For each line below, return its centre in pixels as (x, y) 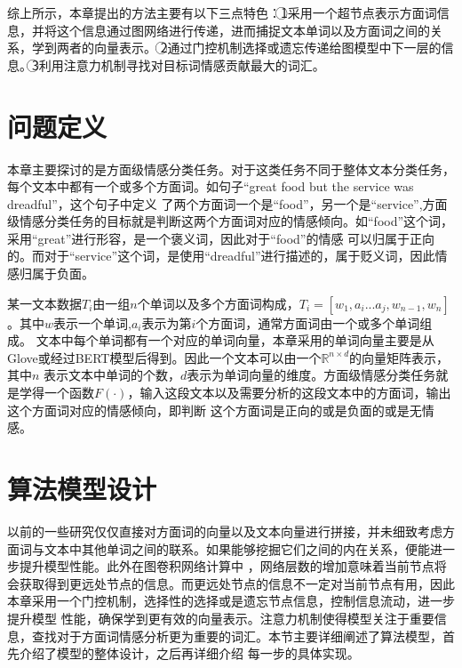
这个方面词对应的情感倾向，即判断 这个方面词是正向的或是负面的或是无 (215, 410)
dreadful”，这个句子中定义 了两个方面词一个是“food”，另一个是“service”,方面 (227, 203)
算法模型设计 (82, 488)
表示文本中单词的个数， (112, 375)
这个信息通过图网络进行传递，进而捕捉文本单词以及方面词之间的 (243, 30)
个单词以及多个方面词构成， (218, 303)
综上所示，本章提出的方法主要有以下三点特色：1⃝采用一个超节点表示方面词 (222, 12)
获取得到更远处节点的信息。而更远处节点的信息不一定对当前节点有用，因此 (237, 583)
